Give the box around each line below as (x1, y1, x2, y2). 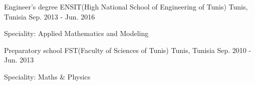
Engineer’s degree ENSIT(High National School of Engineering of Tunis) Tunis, (4, 1, 248, 11)
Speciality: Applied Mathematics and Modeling (4, 28, 149, 38)
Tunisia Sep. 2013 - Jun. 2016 (4, 11, 95, 21)
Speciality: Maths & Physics (4, 71, 91, 81)
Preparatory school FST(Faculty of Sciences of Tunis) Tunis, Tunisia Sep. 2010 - (4, 44, 251, 55)
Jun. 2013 (4, 54, 34, 65)
